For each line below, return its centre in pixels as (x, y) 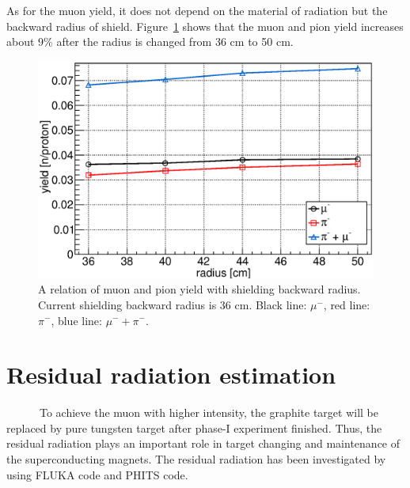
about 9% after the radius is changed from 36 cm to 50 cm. (150, 42)
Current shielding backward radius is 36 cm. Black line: (173, 304)
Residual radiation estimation (171, 375)
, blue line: (76, 320)
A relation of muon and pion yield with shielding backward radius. (199, 289)
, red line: (347, 304)
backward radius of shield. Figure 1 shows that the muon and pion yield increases (205, 26)
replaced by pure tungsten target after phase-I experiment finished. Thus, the (194, 427)
